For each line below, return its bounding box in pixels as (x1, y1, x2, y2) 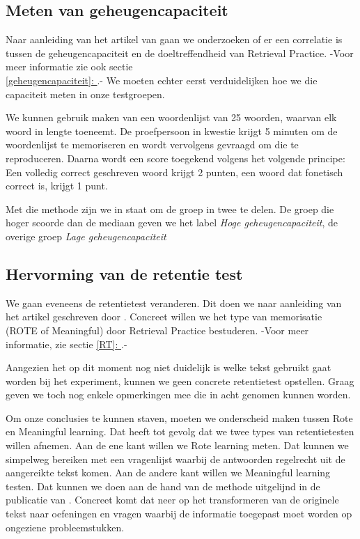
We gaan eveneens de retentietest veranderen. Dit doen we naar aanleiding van (6, 295, 342, 310)
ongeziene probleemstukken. (6, 520, 125, 534)
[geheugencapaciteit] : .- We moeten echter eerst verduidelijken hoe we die (6, 72, 318, 87)
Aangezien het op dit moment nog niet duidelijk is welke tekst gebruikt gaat (6, 360, 331, 375)
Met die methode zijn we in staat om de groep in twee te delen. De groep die (6, 201, 334, 216)
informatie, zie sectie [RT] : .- (6, 336, 127, 351)
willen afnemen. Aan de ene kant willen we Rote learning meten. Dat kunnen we (6, 438, 349, 453)
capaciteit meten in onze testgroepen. (6, 86, 165, 101)
